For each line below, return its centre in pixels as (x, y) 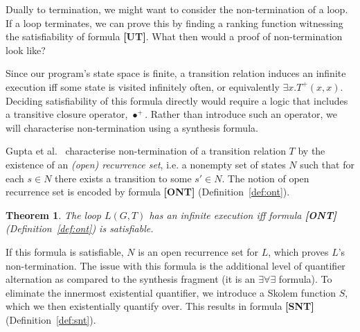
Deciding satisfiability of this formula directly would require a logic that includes (177, 100)
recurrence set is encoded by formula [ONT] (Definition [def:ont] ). (148, 192)
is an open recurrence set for (198, 251)
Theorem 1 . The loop (53, 215)
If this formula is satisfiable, (65, 251)
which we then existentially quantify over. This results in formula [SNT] (160, 306)
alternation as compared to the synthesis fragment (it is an (130, 279)
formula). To (305, 279)
